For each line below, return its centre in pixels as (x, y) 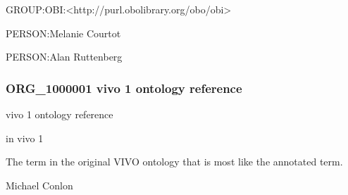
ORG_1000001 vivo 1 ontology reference (124, 88)
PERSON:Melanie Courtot (63, 33)
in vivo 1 (25, 138)
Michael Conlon (39, 185)
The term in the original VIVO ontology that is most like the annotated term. (174, 162)
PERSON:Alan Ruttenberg (64, 57)
